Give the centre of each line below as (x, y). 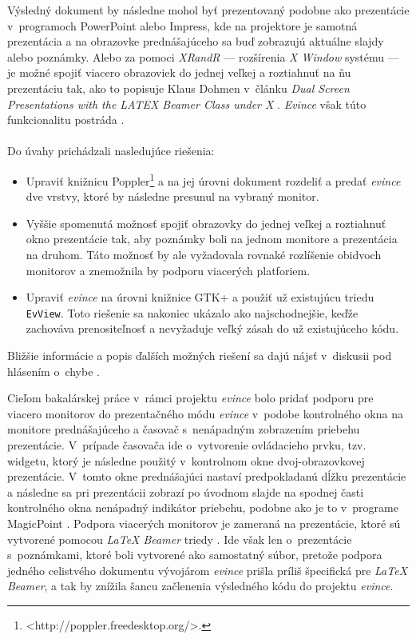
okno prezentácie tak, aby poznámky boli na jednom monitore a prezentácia (212, 239)
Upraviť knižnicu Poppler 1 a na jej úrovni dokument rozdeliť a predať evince (213, 179)
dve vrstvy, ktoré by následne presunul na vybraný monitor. (172, 196)
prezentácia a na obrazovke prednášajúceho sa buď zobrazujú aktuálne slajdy (196, 41)
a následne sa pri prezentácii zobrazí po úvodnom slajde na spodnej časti (186, 491)
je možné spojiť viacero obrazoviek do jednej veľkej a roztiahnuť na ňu (179, 72)
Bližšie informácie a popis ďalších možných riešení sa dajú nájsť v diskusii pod (200, 355)
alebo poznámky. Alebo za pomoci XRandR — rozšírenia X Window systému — (203, 56)
